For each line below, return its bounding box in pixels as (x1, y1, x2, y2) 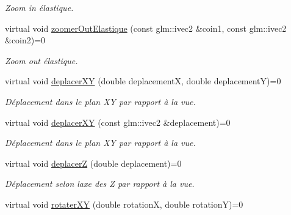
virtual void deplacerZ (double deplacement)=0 (5, 156, 182, 169)
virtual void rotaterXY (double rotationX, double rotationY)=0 (5, 197, 243, 210)
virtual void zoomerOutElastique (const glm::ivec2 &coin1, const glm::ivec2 (5, 21, 287, 34)
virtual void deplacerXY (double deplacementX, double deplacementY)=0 (5, 75, 281, 87)
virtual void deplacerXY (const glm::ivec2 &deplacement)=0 (5, 115, 231, 128)
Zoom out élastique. (5, 54, 78, 67)
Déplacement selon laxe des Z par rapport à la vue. (5, 177, 195, 190)
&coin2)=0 (5, 34, 46, 46)
